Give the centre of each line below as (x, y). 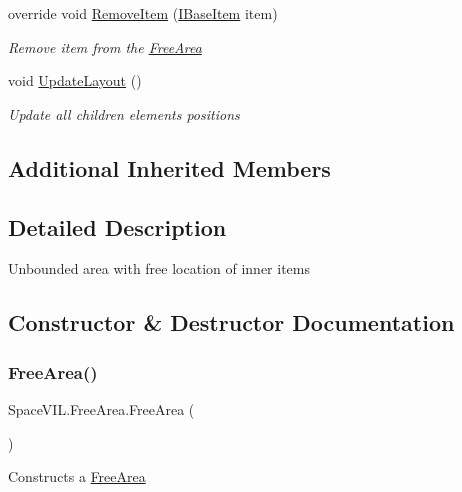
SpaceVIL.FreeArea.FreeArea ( (101, 408)
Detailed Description (117, 226)
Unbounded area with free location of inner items (159, 268)
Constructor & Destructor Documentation (231, 322)
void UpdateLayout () (75, 80)
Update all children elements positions (124, 113)
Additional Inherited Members (169, 167)
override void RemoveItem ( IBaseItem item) (143, 13)
